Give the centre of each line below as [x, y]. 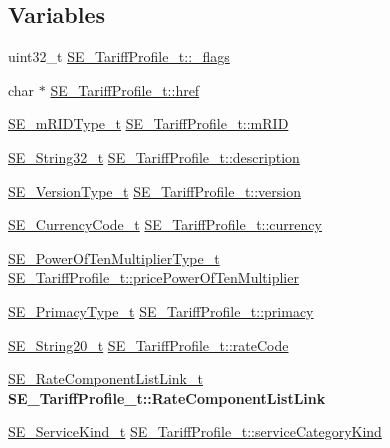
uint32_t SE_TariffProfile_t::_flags [119, 56]
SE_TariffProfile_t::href [125, 89]
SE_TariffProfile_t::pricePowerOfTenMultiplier [153, 277]
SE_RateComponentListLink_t [105, 378]
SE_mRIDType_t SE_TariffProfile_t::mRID [148, 123]
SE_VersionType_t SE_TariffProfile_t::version [155, 190]
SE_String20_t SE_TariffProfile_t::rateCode [148, 344]
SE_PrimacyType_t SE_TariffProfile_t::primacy [161, 310]
